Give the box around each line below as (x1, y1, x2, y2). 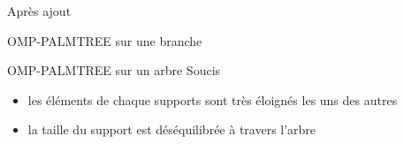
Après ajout (7, 2, 72, 19)
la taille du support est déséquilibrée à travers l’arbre (27, 120, 316, 139)
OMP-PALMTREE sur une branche (7, 31, 202, 49)
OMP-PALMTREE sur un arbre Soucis (7, 61, 221, 80)
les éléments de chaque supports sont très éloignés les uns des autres (27, 90, 398, 109)
